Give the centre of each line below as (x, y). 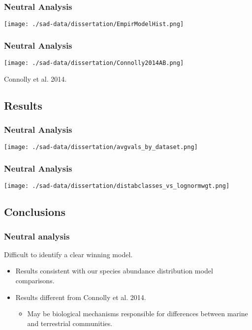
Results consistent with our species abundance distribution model (114, 271)
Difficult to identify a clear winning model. (68, 254)
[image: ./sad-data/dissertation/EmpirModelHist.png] (94, 24)
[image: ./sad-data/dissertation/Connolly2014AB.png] (94, 63)
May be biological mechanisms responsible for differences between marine (138, 314)
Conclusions (35, 212)
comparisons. (35, 281)
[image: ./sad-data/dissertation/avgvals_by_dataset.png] (101, 147)
